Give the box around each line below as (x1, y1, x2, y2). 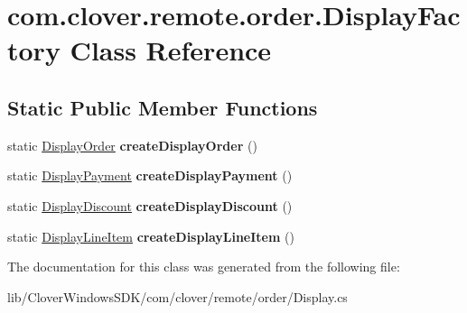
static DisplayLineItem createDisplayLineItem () (7, 226, 294, 245)
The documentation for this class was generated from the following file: (7, 257, 400, 276)
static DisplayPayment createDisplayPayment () (7, 166, 293, 185)
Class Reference (70, 32, 272, 69)
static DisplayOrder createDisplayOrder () (7, 135, 257, 154)
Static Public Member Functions (7, 93, 318, 121)
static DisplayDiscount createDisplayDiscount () (7, 196, 293, 215)
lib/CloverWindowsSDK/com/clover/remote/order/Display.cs (7, 287, 348, 306)
